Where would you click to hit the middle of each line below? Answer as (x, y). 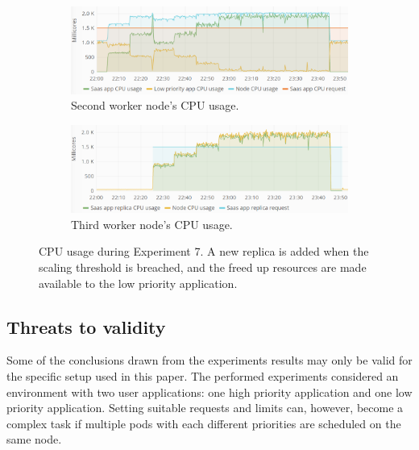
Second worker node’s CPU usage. (155, 105)
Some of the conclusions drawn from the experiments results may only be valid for (209, 360)
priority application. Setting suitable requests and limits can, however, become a (205, 408)
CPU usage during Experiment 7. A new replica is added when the (204, 251)
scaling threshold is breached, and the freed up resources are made (203, 267)
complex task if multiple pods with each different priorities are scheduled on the (204, 423)
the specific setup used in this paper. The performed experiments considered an (203, 375)
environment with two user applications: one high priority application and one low (209, 392)
